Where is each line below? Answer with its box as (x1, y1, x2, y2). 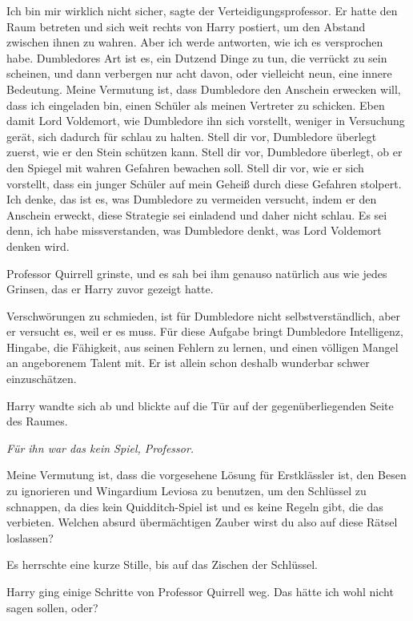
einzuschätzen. (6, 370, 77, 387)
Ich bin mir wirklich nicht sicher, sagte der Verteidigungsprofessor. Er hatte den (6, 2, 398, 18)
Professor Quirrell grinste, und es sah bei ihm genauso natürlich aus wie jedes (6, 264, 387, 281)
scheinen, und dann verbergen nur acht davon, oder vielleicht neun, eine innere (6, 65, 392, 82)
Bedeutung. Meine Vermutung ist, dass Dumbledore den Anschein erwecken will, (6, 80, 401, 97)
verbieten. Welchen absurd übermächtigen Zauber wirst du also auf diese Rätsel (6, 514, 398, 530)
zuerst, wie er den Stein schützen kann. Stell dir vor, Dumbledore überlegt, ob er (6, 143, 403, 160)
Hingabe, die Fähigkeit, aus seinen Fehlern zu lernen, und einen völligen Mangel (6, 338, 399, 355)
